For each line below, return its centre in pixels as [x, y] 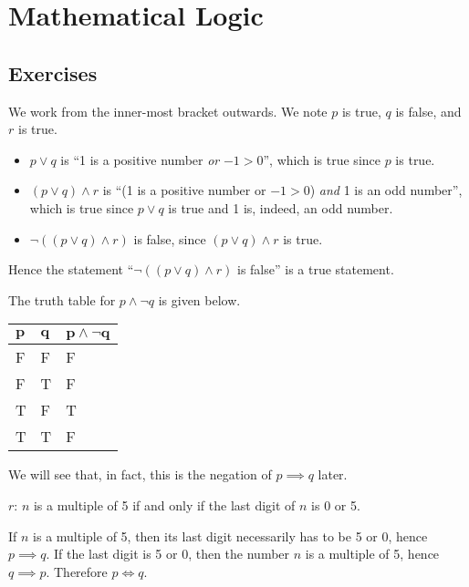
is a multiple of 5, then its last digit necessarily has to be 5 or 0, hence [230, 536]
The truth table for [62, 299]
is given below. [199, 299]
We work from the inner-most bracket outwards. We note [168, 111]
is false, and [428, 111]
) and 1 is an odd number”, [386, 190]
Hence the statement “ [71, 269]
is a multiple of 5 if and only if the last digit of [164, 505]
